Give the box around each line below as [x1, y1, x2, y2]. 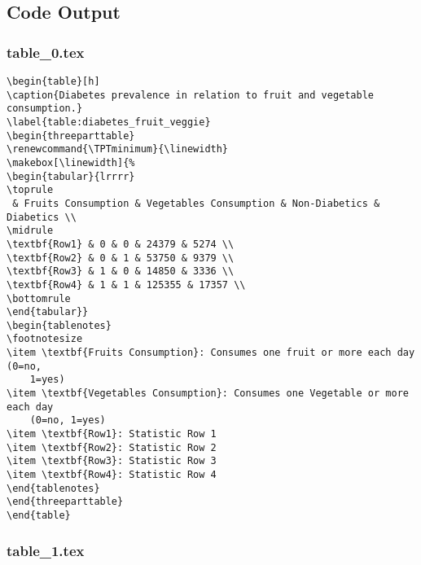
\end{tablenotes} [7, 482, 100, 494]
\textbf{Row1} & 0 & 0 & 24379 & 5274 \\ [7, 238, 235, 250]
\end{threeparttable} [7, 496, 124, 508]
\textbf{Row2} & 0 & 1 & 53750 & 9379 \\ [7, 252, 235, 264]
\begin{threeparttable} [7, 129, 135, 142]
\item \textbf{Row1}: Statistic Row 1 [7, 428, 217, 440]
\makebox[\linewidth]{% [7, 156, 135, 169]
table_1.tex [7, 540, 85, 560]
